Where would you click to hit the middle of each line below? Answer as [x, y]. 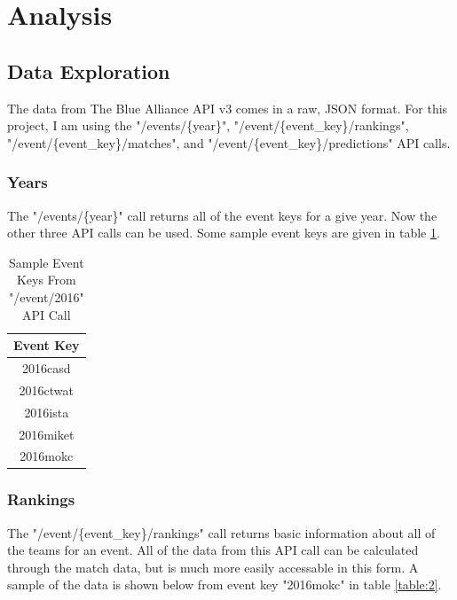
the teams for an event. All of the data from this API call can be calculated [213, 550]
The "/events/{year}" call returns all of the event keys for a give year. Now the [222, 215]
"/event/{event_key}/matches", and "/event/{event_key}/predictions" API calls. [229, 142]
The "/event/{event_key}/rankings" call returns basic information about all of [221, 532]
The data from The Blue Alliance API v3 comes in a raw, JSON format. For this [228, 108]
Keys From [46, 280]
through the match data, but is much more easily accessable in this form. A [213, 567]
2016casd [47, 367]
